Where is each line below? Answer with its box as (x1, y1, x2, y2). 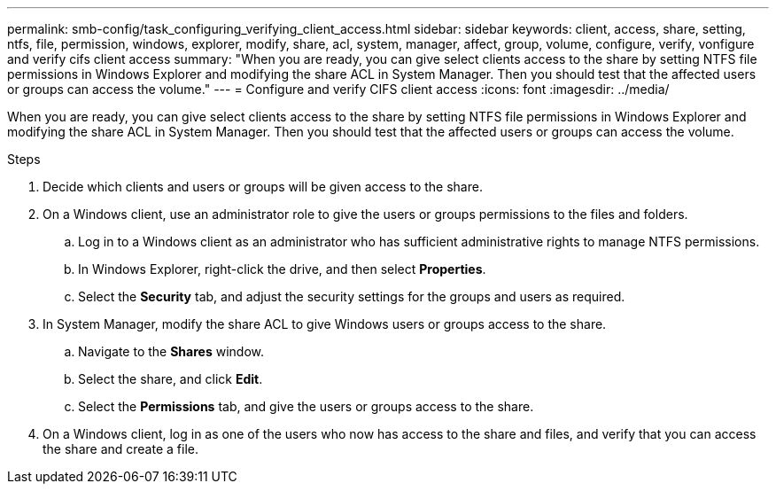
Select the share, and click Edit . (78, 371, 263, 386)
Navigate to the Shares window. (78, 344, 264, 359)
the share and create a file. (43, 441, 198, 456)
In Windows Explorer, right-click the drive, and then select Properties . (78, 261, 486, 277)
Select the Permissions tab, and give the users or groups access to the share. (78, 399, 534, 414)
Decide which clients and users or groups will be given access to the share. (43, 179, 483, 194)
